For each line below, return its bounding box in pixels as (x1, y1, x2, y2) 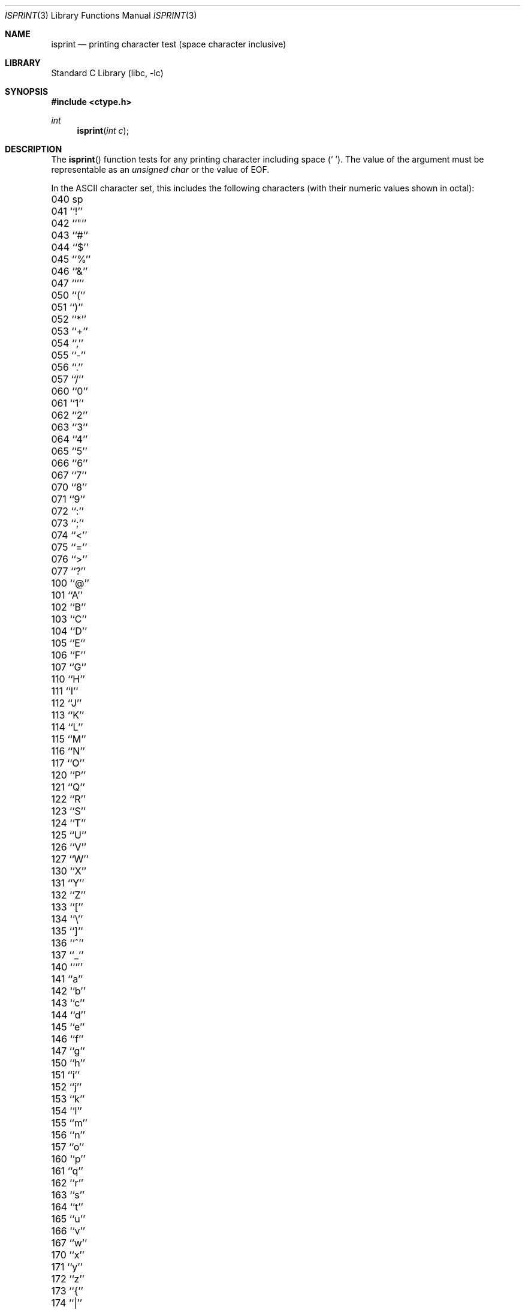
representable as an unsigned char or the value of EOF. (51, 164, 270, 175)
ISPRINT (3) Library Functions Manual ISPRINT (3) (5, 10, 197, 20)
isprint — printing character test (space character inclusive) (51, 39, 286, 49)
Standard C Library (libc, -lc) (51, 68, 164, 78)
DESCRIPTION (5, 144, 62, 154)
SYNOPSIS (5, 86, 49, 97)
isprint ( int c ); (77, 125, 129, 136)
